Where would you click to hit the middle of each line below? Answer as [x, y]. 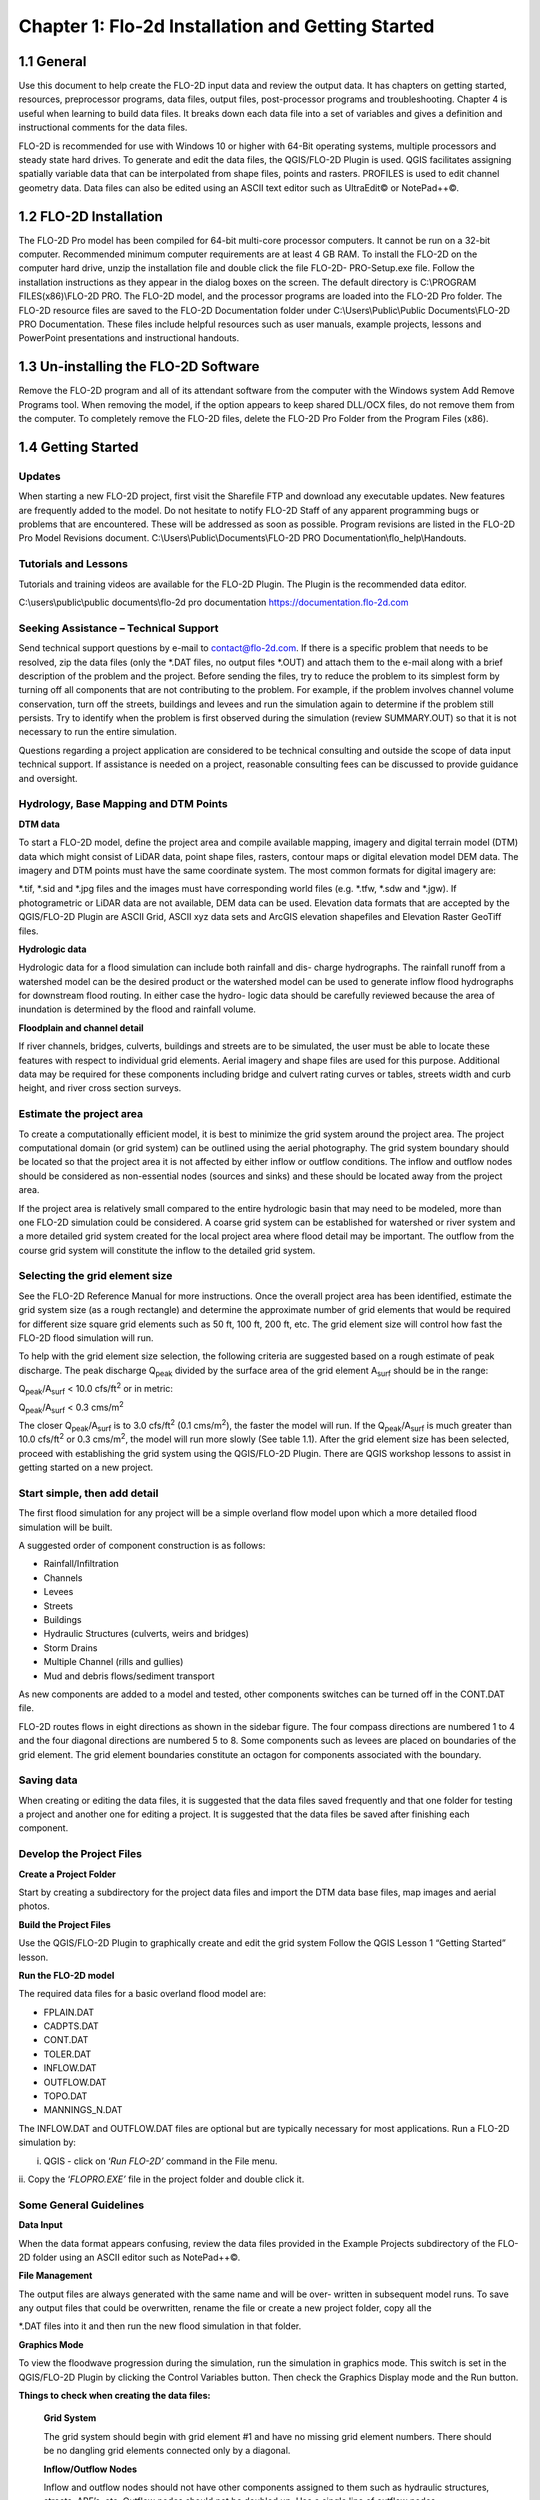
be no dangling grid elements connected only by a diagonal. [167, 2451]
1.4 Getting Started [78, 446]
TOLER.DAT [67, 2054]
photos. [34, 1906]
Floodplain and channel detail [81, 1027]
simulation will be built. [65, 1527]
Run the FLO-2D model [66, 1975]
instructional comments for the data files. [103, 127]
